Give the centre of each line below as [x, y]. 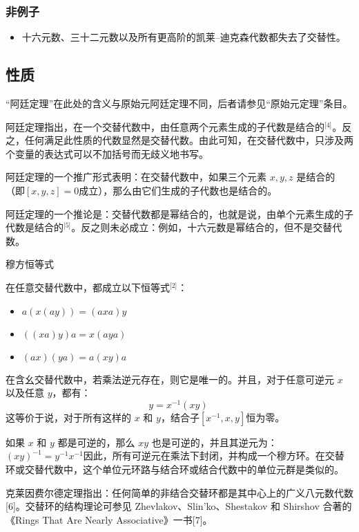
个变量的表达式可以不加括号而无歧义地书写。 [107, 153]
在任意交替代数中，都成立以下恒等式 [88, 287]
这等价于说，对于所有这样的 [68, 417]
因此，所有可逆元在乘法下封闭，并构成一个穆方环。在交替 [214, 456]
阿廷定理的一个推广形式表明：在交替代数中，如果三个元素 [136, 177]
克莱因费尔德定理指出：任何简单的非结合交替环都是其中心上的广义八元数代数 [179, 492]
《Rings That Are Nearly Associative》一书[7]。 [109, 519]
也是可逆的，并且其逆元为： [214, 442]
